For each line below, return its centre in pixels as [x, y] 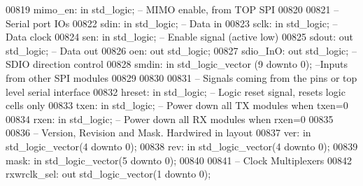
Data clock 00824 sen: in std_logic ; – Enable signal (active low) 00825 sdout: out [179, 37]
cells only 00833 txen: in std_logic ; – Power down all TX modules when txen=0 [177, 105]
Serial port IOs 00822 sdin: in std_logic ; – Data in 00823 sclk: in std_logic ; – [172, 23]
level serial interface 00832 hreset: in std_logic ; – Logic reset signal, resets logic [176, 91]
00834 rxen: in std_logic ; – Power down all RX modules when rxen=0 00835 [170, 119]
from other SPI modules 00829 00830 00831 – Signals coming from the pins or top [181, 77]
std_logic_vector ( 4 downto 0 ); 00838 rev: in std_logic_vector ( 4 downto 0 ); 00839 [182, 146]
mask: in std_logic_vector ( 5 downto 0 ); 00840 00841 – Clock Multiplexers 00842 [179, 160]
